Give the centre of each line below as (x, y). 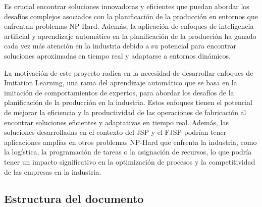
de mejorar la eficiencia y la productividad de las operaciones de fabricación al (125, 112)
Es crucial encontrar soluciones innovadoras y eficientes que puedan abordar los (127, 6)
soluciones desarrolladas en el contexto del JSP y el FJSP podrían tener (115, 132)
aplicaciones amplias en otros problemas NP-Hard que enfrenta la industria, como (130, 142)
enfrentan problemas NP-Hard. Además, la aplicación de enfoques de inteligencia (129, 26)
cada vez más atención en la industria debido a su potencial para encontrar (120, 46)
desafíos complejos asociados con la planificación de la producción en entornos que (131, 16)
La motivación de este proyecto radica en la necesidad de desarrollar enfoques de (129, 72)
